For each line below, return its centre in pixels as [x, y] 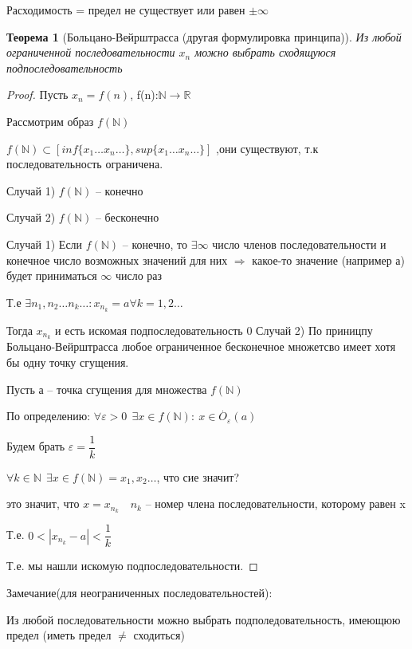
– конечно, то [155, 244]
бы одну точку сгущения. [68, 362]
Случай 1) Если [45, 244]
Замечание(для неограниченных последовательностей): [139, 592]
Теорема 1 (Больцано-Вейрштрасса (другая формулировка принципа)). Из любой [204, 36]
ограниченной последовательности [91, 52]
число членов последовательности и [299, 244]
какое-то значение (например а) [329, 260]
